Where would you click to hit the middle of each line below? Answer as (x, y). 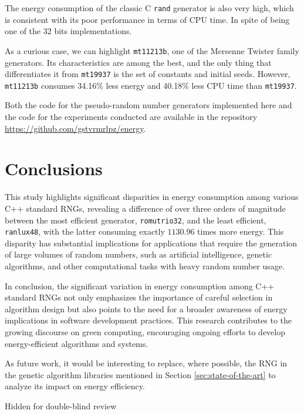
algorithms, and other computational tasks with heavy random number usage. (145, 266)
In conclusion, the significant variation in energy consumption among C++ (140, 286)
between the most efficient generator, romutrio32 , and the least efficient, (136, 220)
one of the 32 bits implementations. (68, 31)
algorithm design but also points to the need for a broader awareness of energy (146, 308)
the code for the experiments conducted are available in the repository (131, 116)
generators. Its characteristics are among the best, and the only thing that (138, 62)
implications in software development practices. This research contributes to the (148, 320)
